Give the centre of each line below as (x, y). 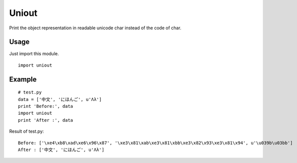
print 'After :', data (46, 120)
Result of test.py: (27, 131)
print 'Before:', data (46, 106)
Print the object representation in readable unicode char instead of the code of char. (95, 28)
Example (23, 79)
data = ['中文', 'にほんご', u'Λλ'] (60, 99)
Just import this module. (34, 54)
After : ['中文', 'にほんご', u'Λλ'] (61, 150)
